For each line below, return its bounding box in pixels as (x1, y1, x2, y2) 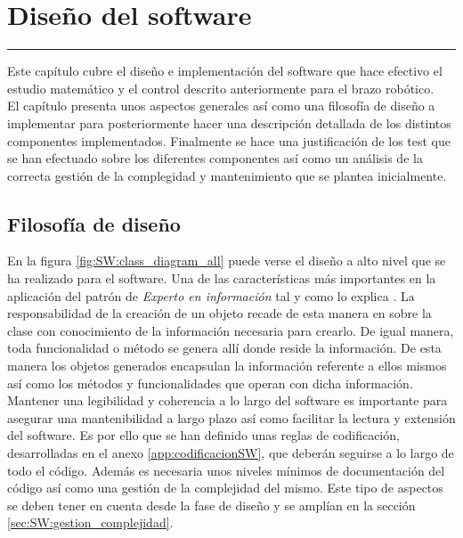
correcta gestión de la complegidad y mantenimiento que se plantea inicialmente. (7, 166, 447, 184)
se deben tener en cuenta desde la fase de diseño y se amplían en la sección (7, 495, 416, 514)
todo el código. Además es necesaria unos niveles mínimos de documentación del (7, 461, 445, 479)
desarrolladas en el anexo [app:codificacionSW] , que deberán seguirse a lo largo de (7, 444, 454, 462)
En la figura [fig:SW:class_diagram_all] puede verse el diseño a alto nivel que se (7, 251, 446, 270)
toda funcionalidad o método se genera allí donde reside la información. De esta (7, 338, 442, 357)
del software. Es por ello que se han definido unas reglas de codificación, (7, 426, 400, 444)
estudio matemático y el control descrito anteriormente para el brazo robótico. (7, 78, 435, 97)
